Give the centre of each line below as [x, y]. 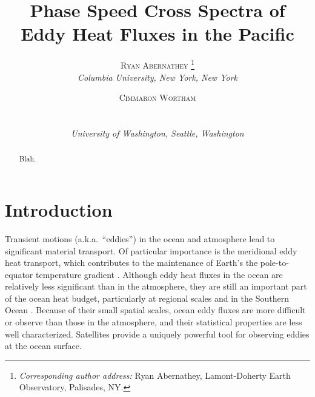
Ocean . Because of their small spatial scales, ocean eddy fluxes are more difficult [155, 310]
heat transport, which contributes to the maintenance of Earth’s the [131, 263]
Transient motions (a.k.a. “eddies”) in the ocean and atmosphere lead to [140, 238]
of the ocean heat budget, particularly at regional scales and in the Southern [147, 298]
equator [19, 274]
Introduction [59, 209]
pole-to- [274, 263]
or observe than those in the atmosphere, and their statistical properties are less [154, 322]
